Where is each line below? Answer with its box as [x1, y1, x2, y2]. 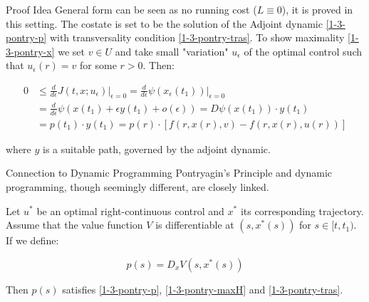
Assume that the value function [6, 217, 143, 232]
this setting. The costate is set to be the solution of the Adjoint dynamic [6, 16, 323, 31]
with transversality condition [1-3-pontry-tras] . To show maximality [49, 30, 345, 45]
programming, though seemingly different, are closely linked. [6, 179, 269, 194]
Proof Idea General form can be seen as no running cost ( [6, 2, 257, 16]
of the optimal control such [244, 43, 363, 58]
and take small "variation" [115, 43, 229, 58]
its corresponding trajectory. [240, 203, 364, 218]
